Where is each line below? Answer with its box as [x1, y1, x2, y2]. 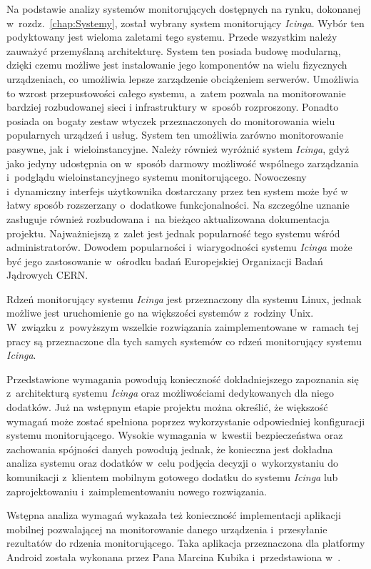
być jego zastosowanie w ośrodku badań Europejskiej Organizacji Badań [6, 253, 323, 268]
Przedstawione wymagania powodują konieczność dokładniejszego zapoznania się [6, 371, 359, 386]
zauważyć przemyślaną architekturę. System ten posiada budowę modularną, [6, 43, 341, 58]
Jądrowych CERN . [6, 267, 88, 282]
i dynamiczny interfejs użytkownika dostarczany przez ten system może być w [6, 183, 348, 198]
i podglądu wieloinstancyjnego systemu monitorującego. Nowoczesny [6, 169, 307, 184]
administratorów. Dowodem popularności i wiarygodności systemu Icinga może [6, 239, 352, 254]
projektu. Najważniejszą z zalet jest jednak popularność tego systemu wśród [6, 225, 340, 240]
